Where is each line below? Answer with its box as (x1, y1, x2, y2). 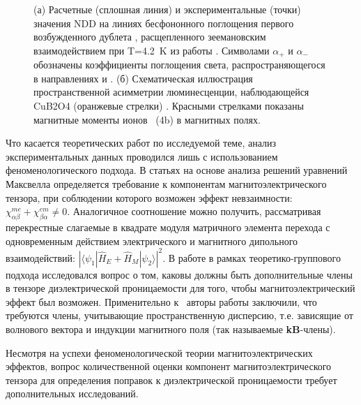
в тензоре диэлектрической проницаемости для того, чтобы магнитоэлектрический (6, 281, 355, 295)
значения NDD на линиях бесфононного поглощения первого (33, 15, 294, 30)
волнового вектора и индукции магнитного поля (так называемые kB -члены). (6, 322, 336, 337)
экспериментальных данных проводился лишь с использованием (6, 149, 278, 163)
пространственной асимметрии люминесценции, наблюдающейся (33, 84, 309, 99)
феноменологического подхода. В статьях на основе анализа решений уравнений (6, 163, 348, 177)
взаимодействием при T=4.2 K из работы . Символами (33, 43, 270, 57)
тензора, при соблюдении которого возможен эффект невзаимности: (6, 190, 293, 205)
